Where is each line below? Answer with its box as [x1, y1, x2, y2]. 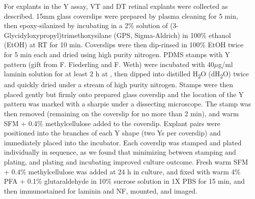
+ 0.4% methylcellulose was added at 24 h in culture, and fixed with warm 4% [4, 166, 241, 176]
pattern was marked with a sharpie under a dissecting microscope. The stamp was [4, 99, 251, 109]
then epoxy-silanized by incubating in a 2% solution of [4, 20, 168, 31]
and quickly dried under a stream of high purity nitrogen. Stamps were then [4, 79, 233, 90]
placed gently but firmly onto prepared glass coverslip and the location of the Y [4, 89, 244, 99]
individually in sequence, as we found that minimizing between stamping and [4, 147, 236, 157]
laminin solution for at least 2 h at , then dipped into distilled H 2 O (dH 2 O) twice [4, 68, 249, 80]
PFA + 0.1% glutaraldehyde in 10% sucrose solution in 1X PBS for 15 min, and [4, 176, 245, 186]
